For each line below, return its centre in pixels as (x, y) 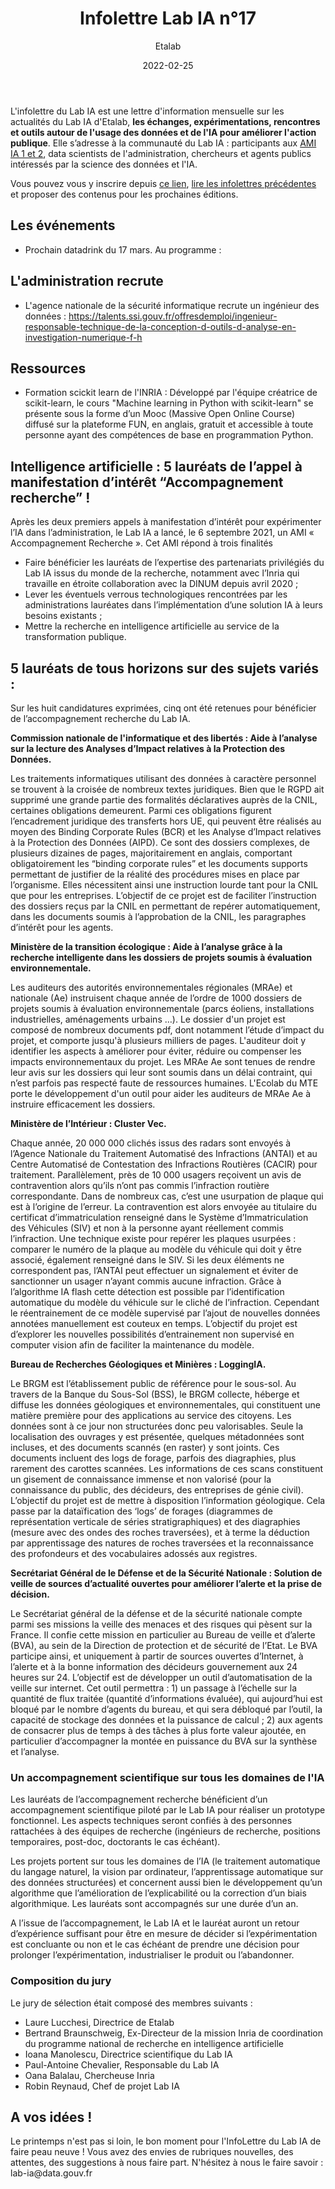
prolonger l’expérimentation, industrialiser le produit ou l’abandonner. (152, 1955)
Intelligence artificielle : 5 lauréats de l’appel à (156, 466)
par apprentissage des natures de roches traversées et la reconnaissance (162, 1543)
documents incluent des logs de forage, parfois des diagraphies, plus (153, 1458)
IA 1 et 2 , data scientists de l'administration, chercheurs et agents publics (161, 153)
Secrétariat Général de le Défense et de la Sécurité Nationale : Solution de (166, 1573)
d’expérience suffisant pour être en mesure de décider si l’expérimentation (164, 1934)
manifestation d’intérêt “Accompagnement (147, 482)
